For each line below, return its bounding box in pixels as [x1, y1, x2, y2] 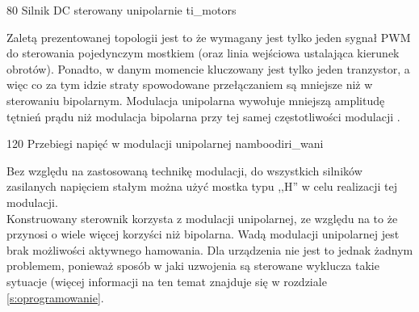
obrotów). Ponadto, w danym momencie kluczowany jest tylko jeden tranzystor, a [6, 60, 410, 77]
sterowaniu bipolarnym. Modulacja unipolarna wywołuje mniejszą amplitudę [6, 91, 385, 108]
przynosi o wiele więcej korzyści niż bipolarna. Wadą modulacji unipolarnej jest [6, 226, 400, 242]
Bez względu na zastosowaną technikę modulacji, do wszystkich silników [6, 162, 362, 179]
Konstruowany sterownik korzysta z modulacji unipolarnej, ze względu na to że [6, 209, 398, 226]
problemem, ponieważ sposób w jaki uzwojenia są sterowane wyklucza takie [6, 257, 379, 274]
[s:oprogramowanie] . [6, 289, 104, 306]
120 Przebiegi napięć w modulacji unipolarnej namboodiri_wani [6, 135, 324, 152]
